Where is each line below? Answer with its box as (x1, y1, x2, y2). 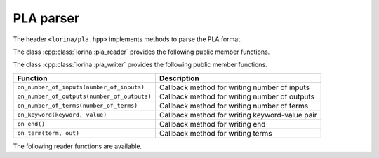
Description (159, 73, 199, 83)
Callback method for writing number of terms (159, 101, 309, 110)
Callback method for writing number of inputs (159, 82, 310, 92)
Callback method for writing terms (159, 128, 272, 138)
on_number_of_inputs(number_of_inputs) (17, 84, 145, 91)
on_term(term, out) (17, 129, 80, 137)
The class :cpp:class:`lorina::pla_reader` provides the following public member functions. (13, 48, 270, 56)
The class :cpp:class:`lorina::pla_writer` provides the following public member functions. (13, 60, 268, 69)
